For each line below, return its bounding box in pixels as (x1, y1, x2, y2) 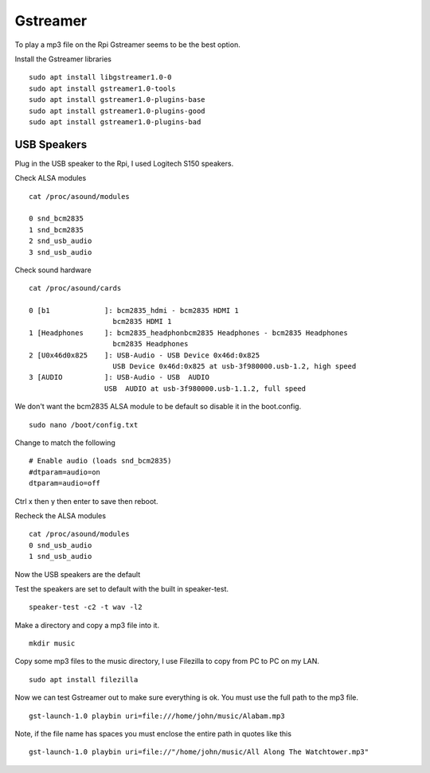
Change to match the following (14, 438, 115, 447)
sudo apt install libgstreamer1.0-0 (29, 72, 172, 82)
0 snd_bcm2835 (29, 214, 84, 223)
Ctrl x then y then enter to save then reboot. (14, 496, 158, 506)
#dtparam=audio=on (29, 467, 101, 477)
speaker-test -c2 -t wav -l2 (29, 603, 143, 612)
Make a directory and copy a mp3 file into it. (14, 620, 159, 630)
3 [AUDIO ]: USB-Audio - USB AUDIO (29, 373, 210, 382)
